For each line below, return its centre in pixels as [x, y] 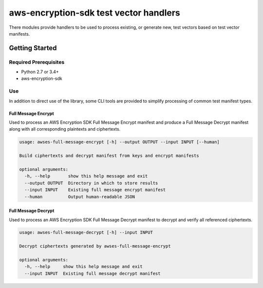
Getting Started [33, 48]
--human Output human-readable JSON [80, 197]
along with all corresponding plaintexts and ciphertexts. [65, 129]
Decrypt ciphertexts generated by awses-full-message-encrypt [95, 246]
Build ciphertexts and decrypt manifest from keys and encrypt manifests [109, 156]
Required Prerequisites [37, 62]
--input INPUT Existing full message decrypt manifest [93, 273]
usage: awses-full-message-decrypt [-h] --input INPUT [86, 232]
